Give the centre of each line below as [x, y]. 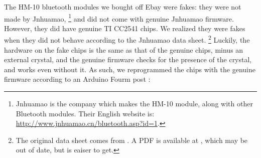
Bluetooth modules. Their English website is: [85, 113]
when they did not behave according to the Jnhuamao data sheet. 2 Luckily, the [127, 39]
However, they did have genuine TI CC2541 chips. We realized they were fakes [125, 28]
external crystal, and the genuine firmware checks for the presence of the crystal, [128, 59]
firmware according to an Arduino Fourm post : [77, 79]
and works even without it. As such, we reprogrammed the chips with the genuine [130, 69]
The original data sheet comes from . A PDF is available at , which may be [132, 140]
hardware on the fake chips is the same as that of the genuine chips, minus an [124, 49]
